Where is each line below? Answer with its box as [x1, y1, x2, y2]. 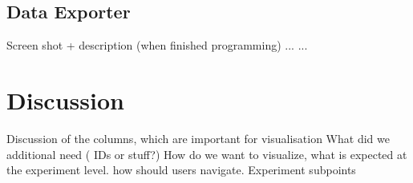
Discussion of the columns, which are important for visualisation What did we [6, 129, 390, 146]
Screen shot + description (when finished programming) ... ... [6, 37, 308, 54]
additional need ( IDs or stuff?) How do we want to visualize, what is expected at [6, 145, 407, 162]
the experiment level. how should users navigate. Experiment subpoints [6, 161, 356, 178]
